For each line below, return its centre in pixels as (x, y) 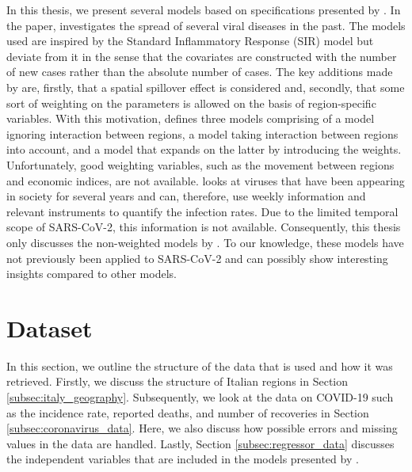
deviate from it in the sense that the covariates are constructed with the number (202, 56)
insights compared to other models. (92, 274)
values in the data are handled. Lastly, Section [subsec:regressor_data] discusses (200, 443)
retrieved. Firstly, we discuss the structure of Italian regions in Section (177, 381)
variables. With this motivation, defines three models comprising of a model (191, 118)
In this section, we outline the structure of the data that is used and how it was (200, 365)
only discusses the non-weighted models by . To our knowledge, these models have (205, 242)
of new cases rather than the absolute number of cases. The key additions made (200, 72)
